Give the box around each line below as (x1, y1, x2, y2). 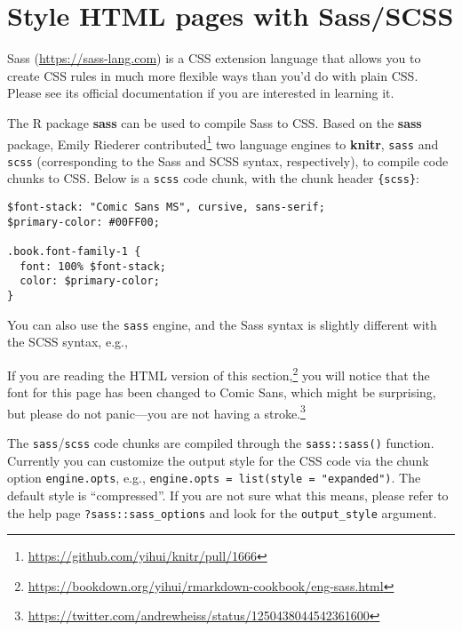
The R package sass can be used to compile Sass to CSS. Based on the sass (7, 113, 422, 132)
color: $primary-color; (20, 275, 160, 288)
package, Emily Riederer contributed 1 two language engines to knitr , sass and (7, 132, 439, 153)
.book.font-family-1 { (7, 245, 141, 259)
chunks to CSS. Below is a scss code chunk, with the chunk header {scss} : (7, 169, 419, 188)
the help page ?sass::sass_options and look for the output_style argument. (7, 503, 437, 522)
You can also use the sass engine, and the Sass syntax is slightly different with (7, 315, 437, 333)
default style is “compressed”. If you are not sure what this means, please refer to (7, 485, 449, 504)
